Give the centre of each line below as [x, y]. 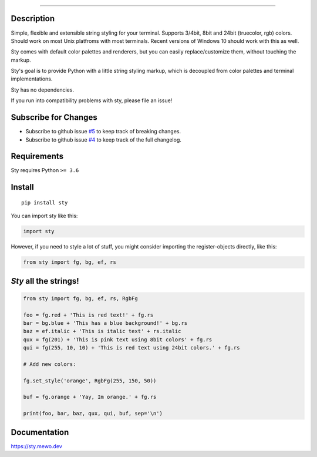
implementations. [32, 79]
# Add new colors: [50, 364]
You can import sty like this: [44, 216]
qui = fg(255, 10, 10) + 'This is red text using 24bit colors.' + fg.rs [131, 348]
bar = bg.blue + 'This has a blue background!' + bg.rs [105, 323]
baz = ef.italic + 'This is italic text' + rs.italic [102, 331]
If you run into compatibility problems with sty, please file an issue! [92, 100]
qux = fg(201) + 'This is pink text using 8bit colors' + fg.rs [118, 340]
